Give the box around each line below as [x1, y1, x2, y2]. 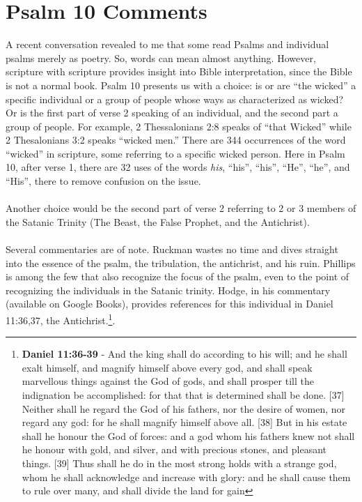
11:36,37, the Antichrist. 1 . [6, 311, 116, 327]
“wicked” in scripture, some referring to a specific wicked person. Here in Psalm [6, 146, 345, 160]
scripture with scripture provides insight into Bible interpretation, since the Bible [6, 64, 352, 79]
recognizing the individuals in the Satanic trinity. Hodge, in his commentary [6, 282, 331, 297]
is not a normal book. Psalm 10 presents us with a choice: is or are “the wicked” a [6, 77, 356, 92]
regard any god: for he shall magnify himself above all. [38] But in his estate [22, 415, 347, 429]
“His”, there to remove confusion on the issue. [6, 174, 201, 188]
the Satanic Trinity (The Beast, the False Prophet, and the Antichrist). [6, 214, 310, 229]
